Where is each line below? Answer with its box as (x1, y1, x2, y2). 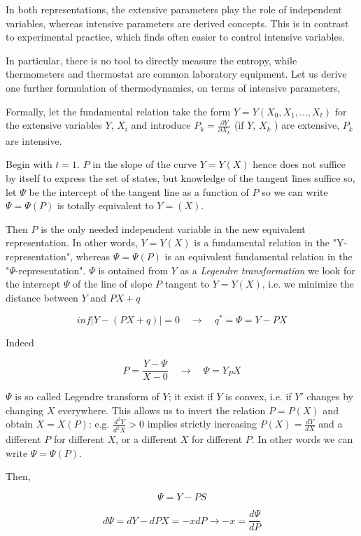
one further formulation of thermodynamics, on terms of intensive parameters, (6, 80, 341, 94)
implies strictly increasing (147, 416, 257, 431)
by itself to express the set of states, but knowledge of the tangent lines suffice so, (6, 171, 355, 185)
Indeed (6, 335, 34, 350)
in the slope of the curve (92, 157, 197, 171)
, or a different (115, 432, 178, 446)
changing (6, 402, 44, 417)
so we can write (262, 184, 328, 199)
